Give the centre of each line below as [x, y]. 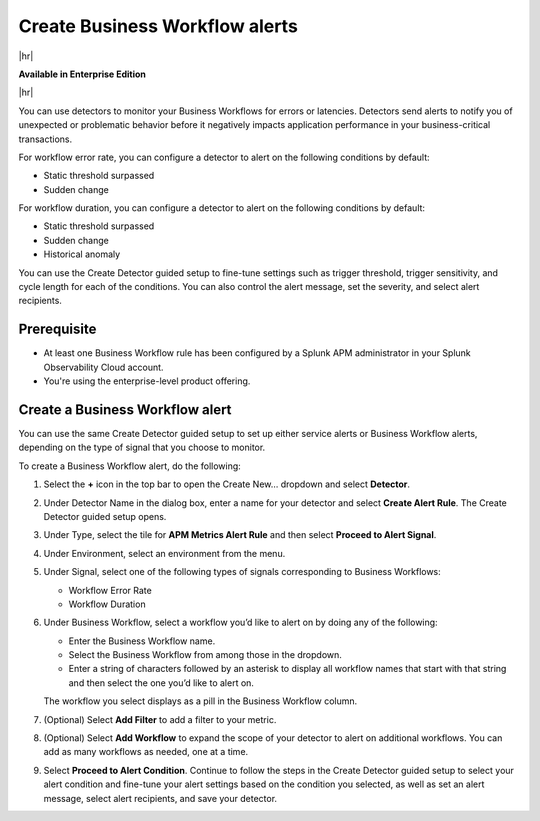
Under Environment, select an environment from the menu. [164, 553]
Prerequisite [57, 329]
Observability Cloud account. [103, 367]
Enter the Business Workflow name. [142, 641]
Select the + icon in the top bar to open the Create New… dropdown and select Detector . [226, 484]
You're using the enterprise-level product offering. [147, 381]
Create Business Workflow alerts [158, 26]
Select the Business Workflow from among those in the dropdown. [205, 655]
